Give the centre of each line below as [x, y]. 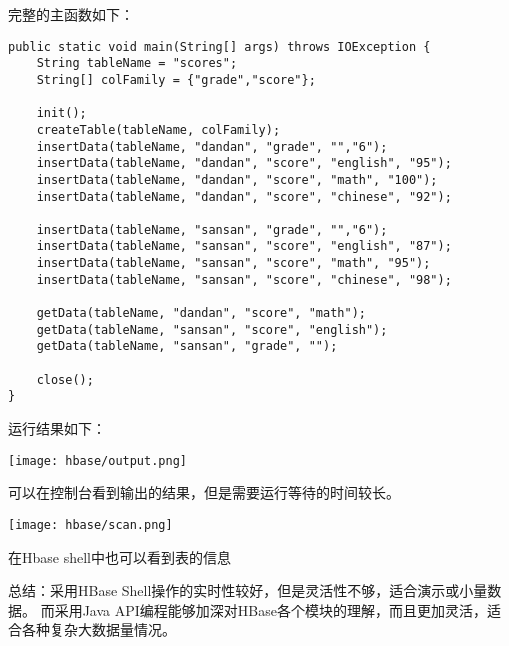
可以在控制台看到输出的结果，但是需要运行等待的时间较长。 [204, 492]
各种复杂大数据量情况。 [98, 629]
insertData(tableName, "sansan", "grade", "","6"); [212, 229]
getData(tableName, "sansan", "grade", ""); [187, 346]
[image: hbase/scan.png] [90, 524]
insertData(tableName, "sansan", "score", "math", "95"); [233, 263]
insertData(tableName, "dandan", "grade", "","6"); [212, 146]
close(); [65, 379]
